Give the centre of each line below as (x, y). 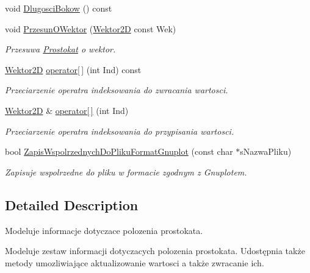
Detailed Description (72, 204)
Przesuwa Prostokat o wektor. (60, 49)
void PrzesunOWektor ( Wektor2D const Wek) (91, 28)
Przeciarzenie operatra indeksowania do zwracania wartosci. (117, 90)
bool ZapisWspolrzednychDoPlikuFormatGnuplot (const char (119, 151)
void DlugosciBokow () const (59, 8)
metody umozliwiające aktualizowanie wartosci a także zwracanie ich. (135, 262)
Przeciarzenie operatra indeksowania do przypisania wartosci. (120, 131)
